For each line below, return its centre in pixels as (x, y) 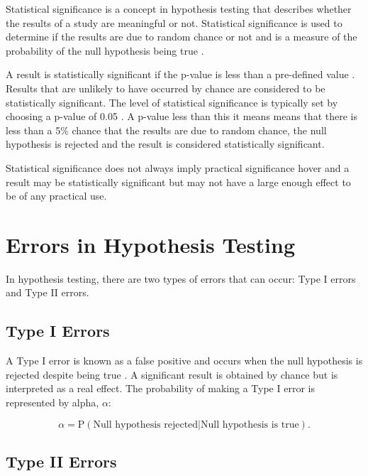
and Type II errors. (48, 292)
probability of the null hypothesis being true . (105, 50)
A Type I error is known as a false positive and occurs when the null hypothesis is (184, 361)
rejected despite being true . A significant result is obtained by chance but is (172, 374)
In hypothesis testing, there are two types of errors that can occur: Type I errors (181, 278)
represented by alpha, (52, 402)
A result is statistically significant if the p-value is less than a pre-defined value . (180, 74)
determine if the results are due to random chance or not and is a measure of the (182, 37)
